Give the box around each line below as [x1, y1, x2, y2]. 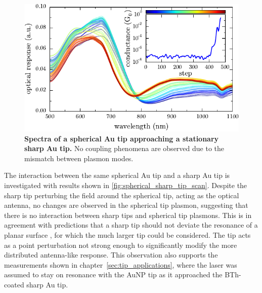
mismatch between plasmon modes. [24, 153, 134, 163]
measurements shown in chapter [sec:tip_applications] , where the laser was [4, 259, 237, 270]
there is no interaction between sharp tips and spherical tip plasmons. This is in [4, 209, 252, 220]
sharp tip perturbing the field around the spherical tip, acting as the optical [4, 190, 239, 200]
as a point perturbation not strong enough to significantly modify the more [4, 239, 237, 250]
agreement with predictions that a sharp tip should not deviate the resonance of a [4, 219, 258, 230]
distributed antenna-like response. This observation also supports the [4, 249, 218, 260]
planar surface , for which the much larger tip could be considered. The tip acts [4, 229, 251, 240]
